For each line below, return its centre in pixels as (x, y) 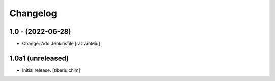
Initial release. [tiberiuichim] (51, 70)
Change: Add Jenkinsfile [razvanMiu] (61, 44)
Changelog (33, 13)
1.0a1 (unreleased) (39, 58)
